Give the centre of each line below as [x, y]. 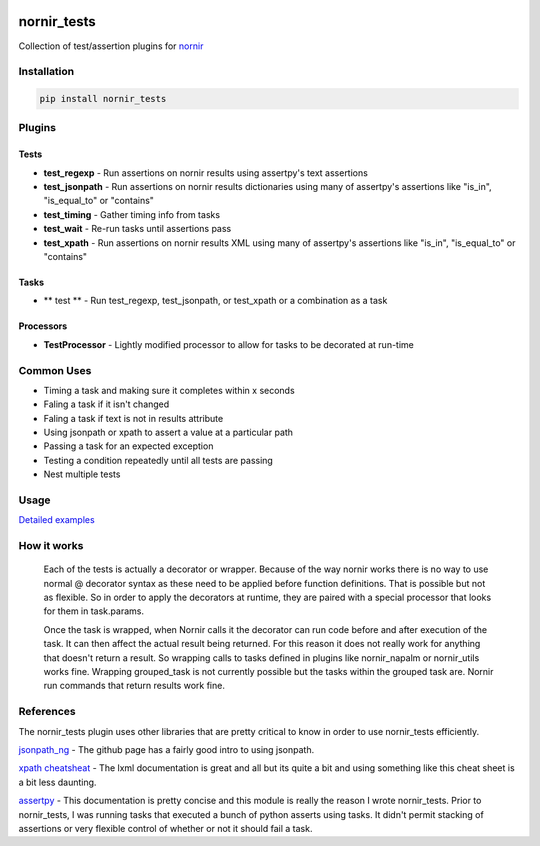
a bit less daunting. [57, 782]
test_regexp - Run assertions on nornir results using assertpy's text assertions [206, 172]
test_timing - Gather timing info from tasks [131, 214]
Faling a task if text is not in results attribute [133, 418]
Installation [46, 72]
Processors [43, 326]
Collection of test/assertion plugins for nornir [111, 46]
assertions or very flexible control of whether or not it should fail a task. [165, 828]
